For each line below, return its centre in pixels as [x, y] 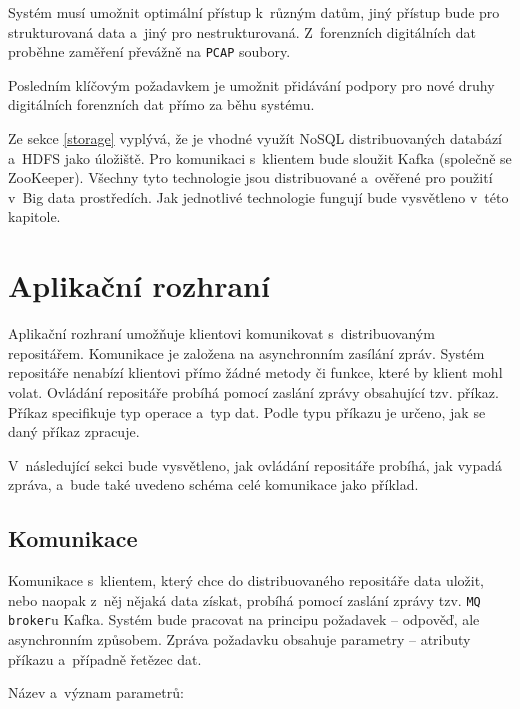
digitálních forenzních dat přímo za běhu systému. [161, 104]
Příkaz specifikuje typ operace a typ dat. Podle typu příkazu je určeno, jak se [247, 411]
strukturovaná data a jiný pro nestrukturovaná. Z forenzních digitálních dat [242, 31]
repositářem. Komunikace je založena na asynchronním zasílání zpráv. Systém [246, 352]
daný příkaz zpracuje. [74, 431]
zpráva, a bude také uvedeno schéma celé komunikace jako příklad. [213, 484]
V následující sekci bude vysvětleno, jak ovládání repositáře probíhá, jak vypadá [255, 464]
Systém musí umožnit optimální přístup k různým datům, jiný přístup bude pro [254, 12]
